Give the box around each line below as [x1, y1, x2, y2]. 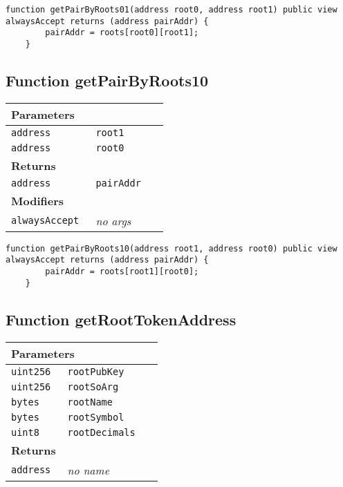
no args [95, 212, 131, 229]
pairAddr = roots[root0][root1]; [45, 28, 199, 38]
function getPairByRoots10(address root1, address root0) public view [6, 243, 337, 254]
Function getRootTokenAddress [6, 308, 237, 330]
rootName [67, 396, 113, 408]
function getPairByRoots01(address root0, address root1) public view [6, 5, 337, 15]
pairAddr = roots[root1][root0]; [45, 267, 199, 277]
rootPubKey [67, 365, 124, 377]
